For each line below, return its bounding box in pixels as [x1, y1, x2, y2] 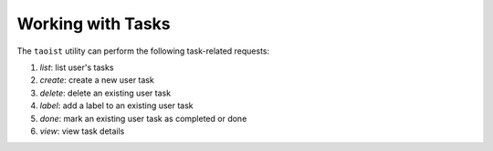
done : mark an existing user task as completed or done [39, 113, 247, 124]
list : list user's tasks [39, 62, 114, 73]
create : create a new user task [39, 75, 154, 86]
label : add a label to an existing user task [39, 100, 194, 111]
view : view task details [39, 126, 125, 136]
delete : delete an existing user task [39, 87, 172, 98]
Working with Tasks [16, 14, 171, 34]
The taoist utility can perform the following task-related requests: [16, 45, 270, 56]
